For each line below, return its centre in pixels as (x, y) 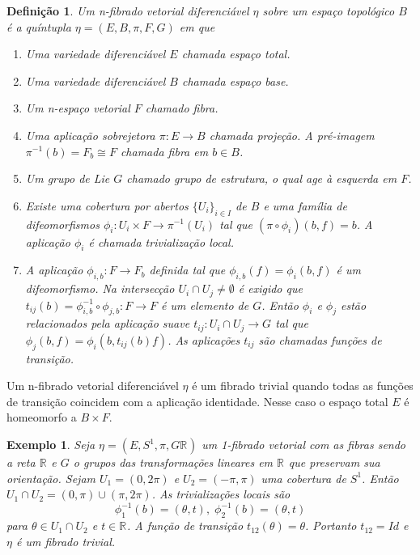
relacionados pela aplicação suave (108, 323)
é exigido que (270, 288)
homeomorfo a (42, 417)
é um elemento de (205, 305)
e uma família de (305, 205)
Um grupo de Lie (68, 178)
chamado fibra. (182, 108)
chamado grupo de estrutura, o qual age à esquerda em (262, 178)
